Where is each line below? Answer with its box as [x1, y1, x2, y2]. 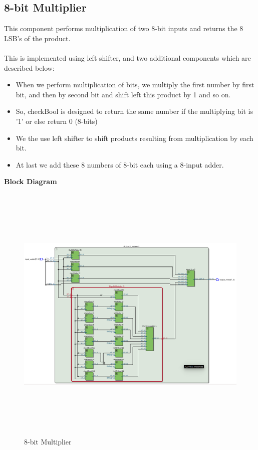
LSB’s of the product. [4, 33, 71, 43]
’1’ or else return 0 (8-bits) [16, 115, 98, 126]
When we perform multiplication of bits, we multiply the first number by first [16, 79, 254, 90]
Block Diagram [4, 176, 57, 187]
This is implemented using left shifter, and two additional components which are [4, 52, 251, 63]
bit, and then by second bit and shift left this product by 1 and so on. [16, 89, 231, 99]
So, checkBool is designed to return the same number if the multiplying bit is [16, 106, 253, 116]
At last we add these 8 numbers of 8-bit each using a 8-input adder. [16, 159, 224, 170]
